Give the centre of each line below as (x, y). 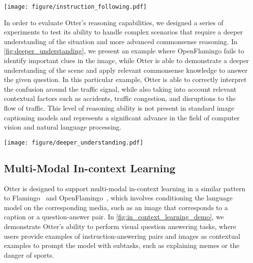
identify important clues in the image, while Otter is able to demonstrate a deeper (126, 60)
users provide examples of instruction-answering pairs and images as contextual (122, 236)
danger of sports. (29, 255)
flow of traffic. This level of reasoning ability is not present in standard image (119, 108)
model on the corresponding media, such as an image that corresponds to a (116, 207)
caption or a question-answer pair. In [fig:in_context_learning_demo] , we (114, 217)
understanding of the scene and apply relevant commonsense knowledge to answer (126, 70)
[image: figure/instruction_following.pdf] (75, 7)
